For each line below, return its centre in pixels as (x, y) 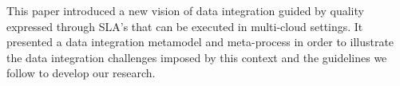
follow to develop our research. (81, 73)
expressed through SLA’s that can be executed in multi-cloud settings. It (185, 26)
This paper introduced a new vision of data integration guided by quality (185, 10)
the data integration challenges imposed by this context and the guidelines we (197, 57)
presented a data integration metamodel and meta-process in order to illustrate (200, 42)
